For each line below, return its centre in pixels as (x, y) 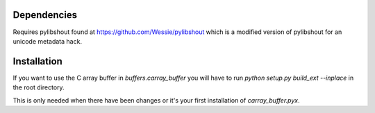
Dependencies (45, 15)
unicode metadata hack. (48, 41)
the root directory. (39, 87)
